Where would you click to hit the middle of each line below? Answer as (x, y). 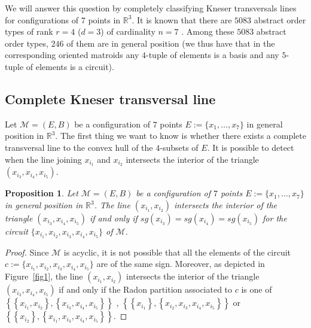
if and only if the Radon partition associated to (146, 289)
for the (275, 218)
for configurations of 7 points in (63, 19)
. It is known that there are (182, 19)
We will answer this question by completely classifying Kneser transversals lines (151, 8)
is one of (257, 289)
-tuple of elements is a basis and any (213, 55)
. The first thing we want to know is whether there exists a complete (181, 136)
